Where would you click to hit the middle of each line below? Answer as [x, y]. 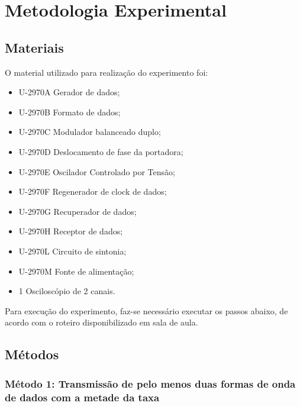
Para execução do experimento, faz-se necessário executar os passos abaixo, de [146, 310]
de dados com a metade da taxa [82, 397]
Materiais [34, 47]
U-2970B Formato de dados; [70, 112]
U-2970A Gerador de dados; [69, 92]
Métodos [32, 354]
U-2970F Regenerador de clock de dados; [93, 191]
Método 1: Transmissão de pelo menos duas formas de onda [150, 383]
